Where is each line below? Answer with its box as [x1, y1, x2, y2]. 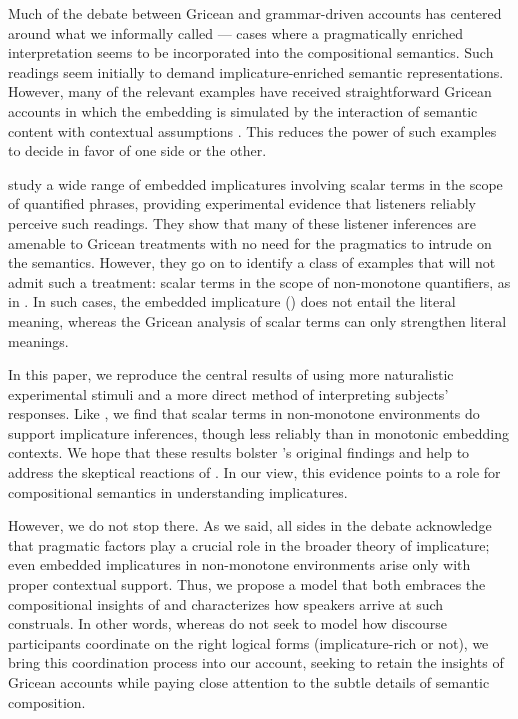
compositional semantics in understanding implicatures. [8, 481, 348, 502]
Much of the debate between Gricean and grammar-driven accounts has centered [8, 3, 502, 23]
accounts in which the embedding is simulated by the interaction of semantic [8, 100, 478, 121]
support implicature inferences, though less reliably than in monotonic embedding [8, 422, 510, 443]
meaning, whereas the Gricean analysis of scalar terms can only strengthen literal [8, 310, 507, 331]
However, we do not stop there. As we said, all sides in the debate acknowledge [8, 515, 492, 536]
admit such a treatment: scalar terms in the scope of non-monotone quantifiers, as [8, 271, 511, 292]
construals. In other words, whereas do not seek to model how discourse [8, 613, 447, 634]
